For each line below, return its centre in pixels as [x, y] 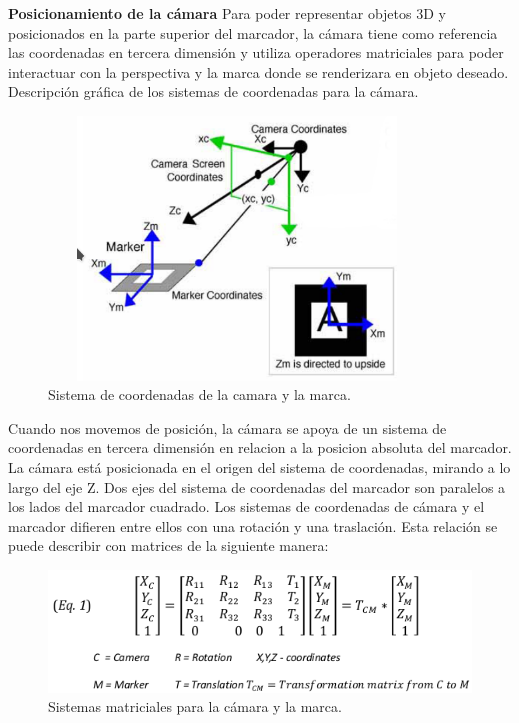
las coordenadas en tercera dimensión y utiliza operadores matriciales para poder [256, 52]
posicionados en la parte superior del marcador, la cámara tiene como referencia [253, 32]
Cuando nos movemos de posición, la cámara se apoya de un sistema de [227, 427]
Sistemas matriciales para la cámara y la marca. [195, 706]
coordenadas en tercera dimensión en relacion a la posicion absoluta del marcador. [260, 447]
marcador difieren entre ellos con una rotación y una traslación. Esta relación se [253, 525]
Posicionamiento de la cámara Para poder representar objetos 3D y [227, 13]
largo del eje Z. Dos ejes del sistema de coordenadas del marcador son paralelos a [257, 486]
